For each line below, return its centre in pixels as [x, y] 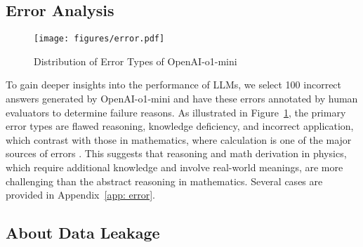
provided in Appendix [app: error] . [80, 195]
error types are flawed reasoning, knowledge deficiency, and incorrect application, [180, 126]
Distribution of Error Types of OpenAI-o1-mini [136, 61]
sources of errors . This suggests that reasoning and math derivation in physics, [176, 153]
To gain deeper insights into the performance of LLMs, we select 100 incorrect [174, 85]
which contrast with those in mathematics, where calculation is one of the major [179, 139]
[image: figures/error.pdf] [99, 39]
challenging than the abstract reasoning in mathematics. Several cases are [164, 181]
